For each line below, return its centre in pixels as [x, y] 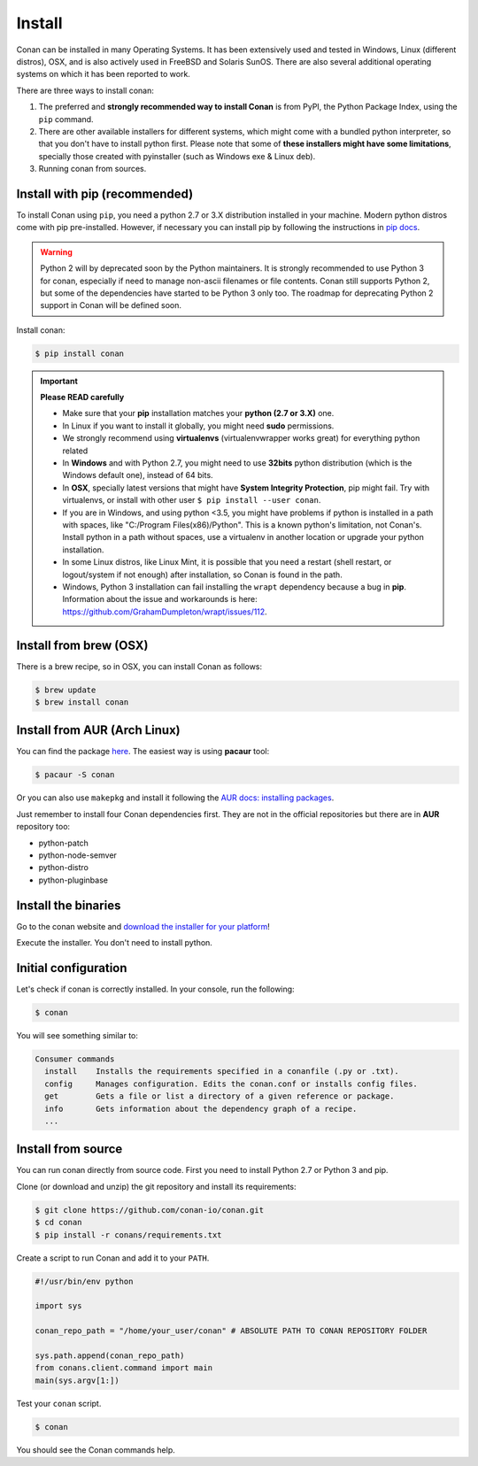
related [75, 451]
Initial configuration [72, 968]
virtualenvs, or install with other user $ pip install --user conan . [192, 500]
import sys [58, 1306]
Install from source [69, 1150]
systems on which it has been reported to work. [103, 74]
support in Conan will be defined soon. [111, 305]
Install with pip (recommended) [105, 193]
